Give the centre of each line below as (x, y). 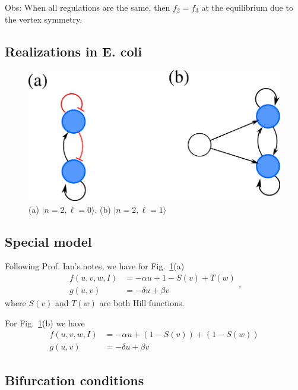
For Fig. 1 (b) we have (45, 323)
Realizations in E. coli (73, 51)
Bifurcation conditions (74, 380)
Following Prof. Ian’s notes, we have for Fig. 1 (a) (95, 266)
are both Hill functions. (142, 302)
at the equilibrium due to (247, 7)
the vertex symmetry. (44, 19)
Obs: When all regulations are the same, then (88, 7)
